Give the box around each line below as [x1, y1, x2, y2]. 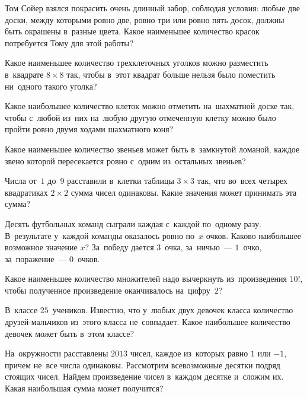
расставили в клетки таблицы [67, 174, 174, 187]
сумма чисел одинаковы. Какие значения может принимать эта [71, 186, 297, 198]
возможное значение [5, 241, 78, 253]
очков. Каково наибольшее [206, 229, 302, 241]
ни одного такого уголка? [5, 79, 97, 92]
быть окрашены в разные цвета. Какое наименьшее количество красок [5, 25, 260, 37]
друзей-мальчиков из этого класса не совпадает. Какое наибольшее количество [5, 316, 290, 328]
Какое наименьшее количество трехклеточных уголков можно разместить [5, 56, 268, 69]
